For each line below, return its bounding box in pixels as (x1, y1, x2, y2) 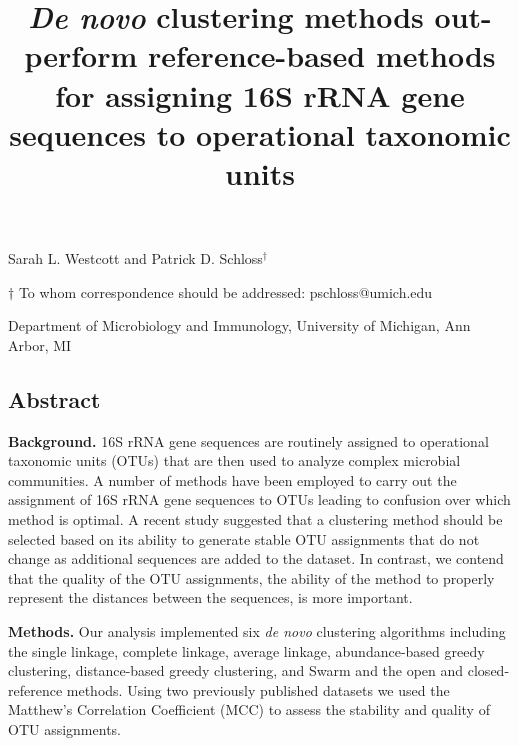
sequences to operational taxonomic (9, 113, 511, 154)
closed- (467, 660, 510, 681)
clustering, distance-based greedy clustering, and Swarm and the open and (8, 660, 464, 681)
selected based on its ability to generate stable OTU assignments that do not (8, 528, 480, 549)
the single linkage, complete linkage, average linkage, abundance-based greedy (8, 640, 485, 661)
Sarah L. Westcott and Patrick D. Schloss (8, 248, 263, 269)
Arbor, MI (8, 334, 72, 355)
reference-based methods (148, 35, 496, 76)
